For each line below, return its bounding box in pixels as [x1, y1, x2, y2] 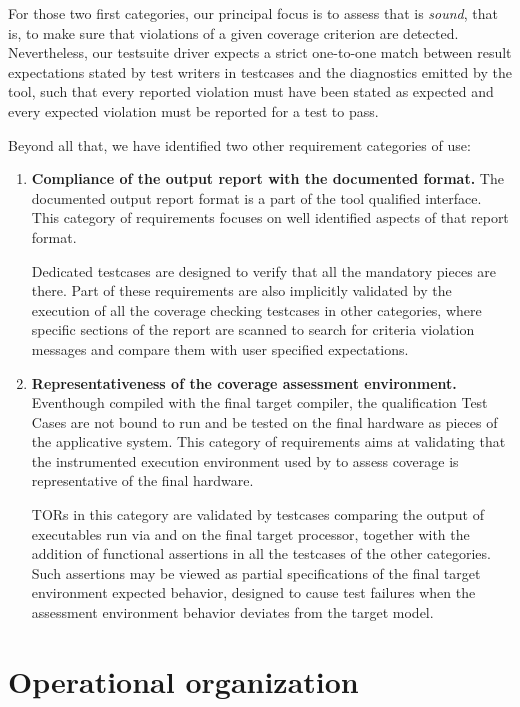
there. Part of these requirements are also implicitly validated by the [31, 280, 452, 301]
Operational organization [8, 660, 359, 701]
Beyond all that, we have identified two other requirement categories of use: [8, 134, 471, 155]
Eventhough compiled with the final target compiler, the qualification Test [31, 392, 488, 413]
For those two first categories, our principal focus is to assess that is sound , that [8, 3, 498, 23]
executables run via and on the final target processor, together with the [31, 523, 470, 544]
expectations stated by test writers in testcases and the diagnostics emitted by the [8, 61, 512, 82]
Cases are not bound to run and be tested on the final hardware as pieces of [31, 411, 498, 432]
